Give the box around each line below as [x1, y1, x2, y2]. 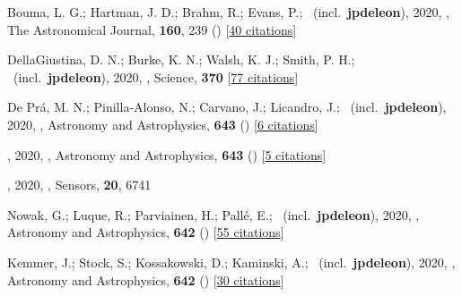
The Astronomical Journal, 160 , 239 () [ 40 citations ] [7, 20, 297, 38]
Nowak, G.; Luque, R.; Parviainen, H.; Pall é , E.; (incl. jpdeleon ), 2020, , [7, 205, 420, 224]
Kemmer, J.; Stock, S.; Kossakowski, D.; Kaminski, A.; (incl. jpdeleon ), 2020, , [7, 252, 456, 271]
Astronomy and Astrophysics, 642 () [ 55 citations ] [7, 223, 284, 241]
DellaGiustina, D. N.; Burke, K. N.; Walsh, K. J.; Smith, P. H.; [7, 50, 355, 69]
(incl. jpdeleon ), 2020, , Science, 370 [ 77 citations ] [13, 67, 299, 86]
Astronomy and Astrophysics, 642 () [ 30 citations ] [7, 270, 284, 289]
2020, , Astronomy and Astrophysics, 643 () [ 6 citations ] [7, 114, 318, 133]
